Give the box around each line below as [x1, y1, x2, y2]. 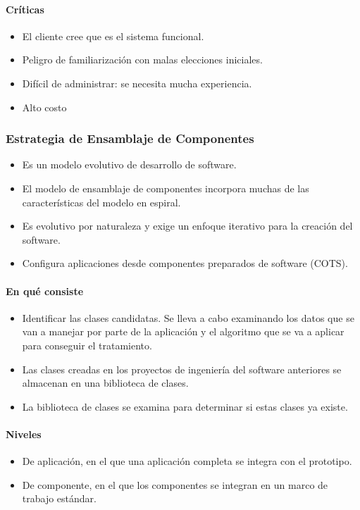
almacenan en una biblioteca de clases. [22, 375, 189, 390]
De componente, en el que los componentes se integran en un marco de [22, 477, 328, 492]
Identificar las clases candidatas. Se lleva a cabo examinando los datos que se [22, 310, 354, 325]
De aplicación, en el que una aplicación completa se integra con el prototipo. [22, 454, 352, 468]
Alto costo [22, 99, 67, 114]
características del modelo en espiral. [22, 194, 181, 209]
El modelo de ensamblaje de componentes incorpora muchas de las [22, 180, 309, 195]
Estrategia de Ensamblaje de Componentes [6, 130, 254, 147]
